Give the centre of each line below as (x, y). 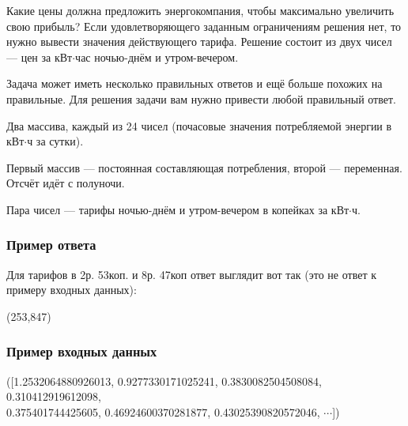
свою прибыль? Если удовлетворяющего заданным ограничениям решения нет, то (204, 26)
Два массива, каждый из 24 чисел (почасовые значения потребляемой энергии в (199, 125)
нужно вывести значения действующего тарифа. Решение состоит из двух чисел (199, 41)
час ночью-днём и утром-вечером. (157, 57)
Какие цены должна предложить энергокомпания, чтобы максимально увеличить (200, 10)
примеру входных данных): (72, 290)
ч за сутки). (55, 141)
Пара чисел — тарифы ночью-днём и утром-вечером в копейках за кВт (178, 209)
